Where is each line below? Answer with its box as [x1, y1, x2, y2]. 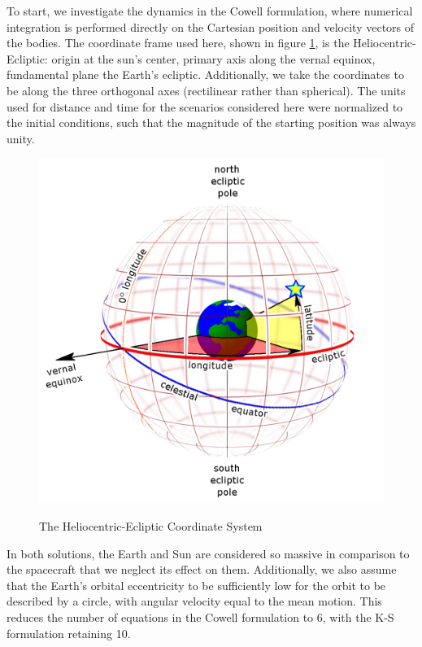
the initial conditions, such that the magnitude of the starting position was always [7, 114, 416, 131]
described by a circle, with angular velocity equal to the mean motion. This [7, 592, 382, 610]
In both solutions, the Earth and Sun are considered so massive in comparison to [7, 544, 410, 562]
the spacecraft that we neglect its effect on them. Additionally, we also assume [7, 561, 397, 578]
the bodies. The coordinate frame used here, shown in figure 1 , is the [7, 34, 350, 51]
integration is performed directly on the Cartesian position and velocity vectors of [7, 18, 415, 35]
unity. [7, 129, 35, 146]
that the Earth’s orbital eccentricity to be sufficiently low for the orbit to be [7, 576, 386, 593]
